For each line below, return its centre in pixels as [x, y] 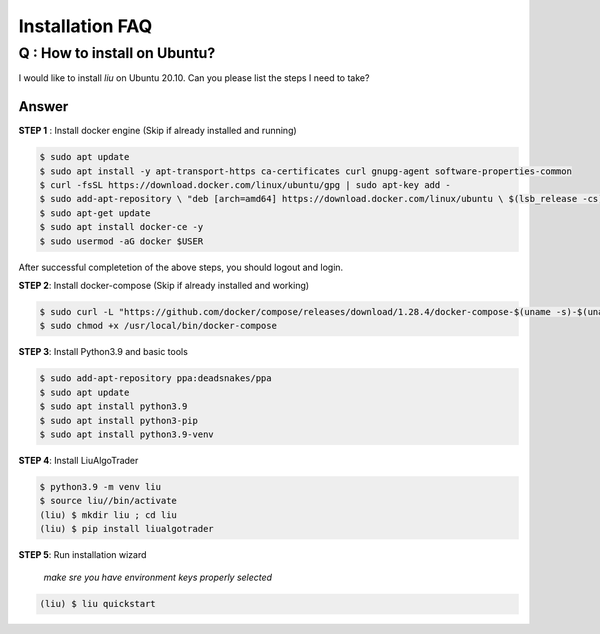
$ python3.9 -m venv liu [100, 486]
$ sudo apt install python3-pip [119, 420]
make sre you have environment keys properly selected [158, 577]
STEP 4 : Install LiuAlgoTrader [78, 460]
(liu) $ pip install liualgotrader [126, 529]
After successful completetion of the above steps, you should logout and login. [181, 267]
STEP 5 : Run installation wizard [82, 555]
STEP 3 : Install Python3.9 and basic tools [103, 352]
